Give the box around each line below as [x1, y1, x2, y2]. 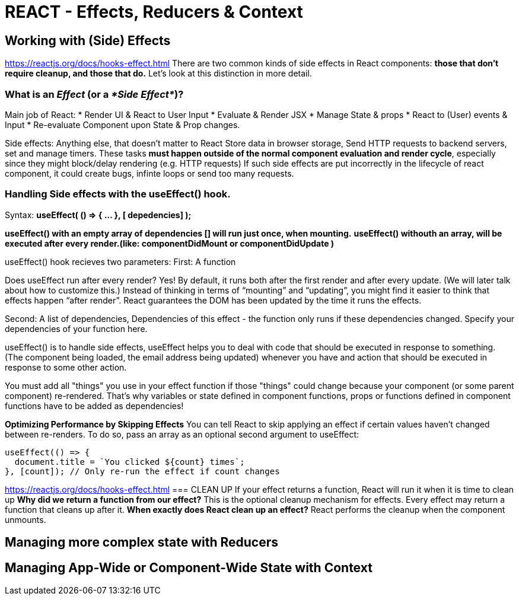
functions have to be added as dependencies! [5, 400, 184, 411]
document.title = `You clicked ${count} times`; [14, 457, 245, 467]
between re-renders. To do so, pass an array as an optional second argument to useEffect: [5, 429, 359, 439]
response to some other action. [5, 362, 127, 372]
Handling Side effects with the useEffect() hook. [5, 188, 231, 200]
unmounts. [5, 514, 46, 525]
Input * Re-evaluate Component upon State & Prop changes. [5, 119, 240, 130]
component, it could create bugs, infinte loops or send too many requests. [5, 168, 294, 178]
